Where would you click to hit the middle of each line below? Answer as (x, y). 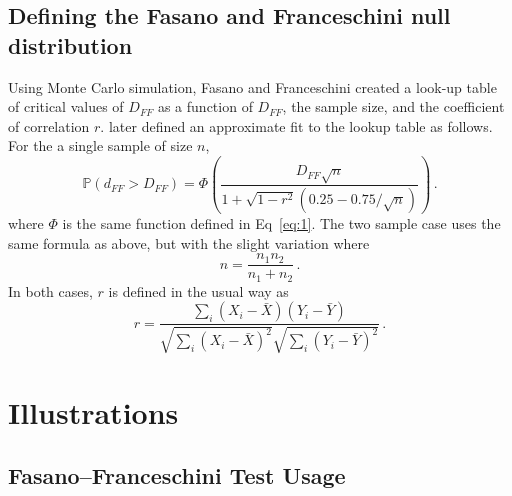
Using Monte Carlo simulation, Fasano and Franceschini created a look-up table (252, 86)
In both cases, (50, 290)
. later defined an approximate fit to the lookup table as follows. (296, 125)
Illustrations (93, 411)
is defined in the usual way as (198, 290)
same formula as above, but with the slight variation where (189, 242)
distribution (70, 44)
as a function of (205, 106)
